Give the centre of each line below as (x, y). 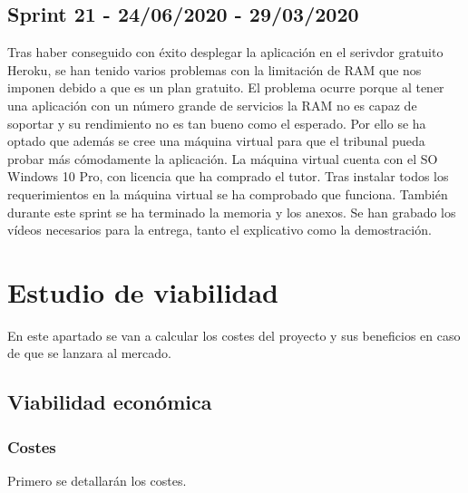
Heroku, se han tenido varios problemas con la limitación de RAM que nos (214, 69)
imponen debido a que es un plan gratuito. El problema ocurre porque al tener (226, 87)
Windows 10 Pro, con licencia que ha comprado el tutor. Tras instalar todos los (228, 176)
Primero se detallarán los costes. (97, 481)
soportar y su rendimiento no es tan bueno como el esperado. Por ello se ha (217, 123)
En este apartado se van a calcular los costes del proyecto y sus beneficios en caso (234, 335)
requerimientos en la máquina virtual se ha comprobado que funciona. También (228, 193)
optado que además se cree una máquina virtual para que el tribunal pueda (216, 141)
